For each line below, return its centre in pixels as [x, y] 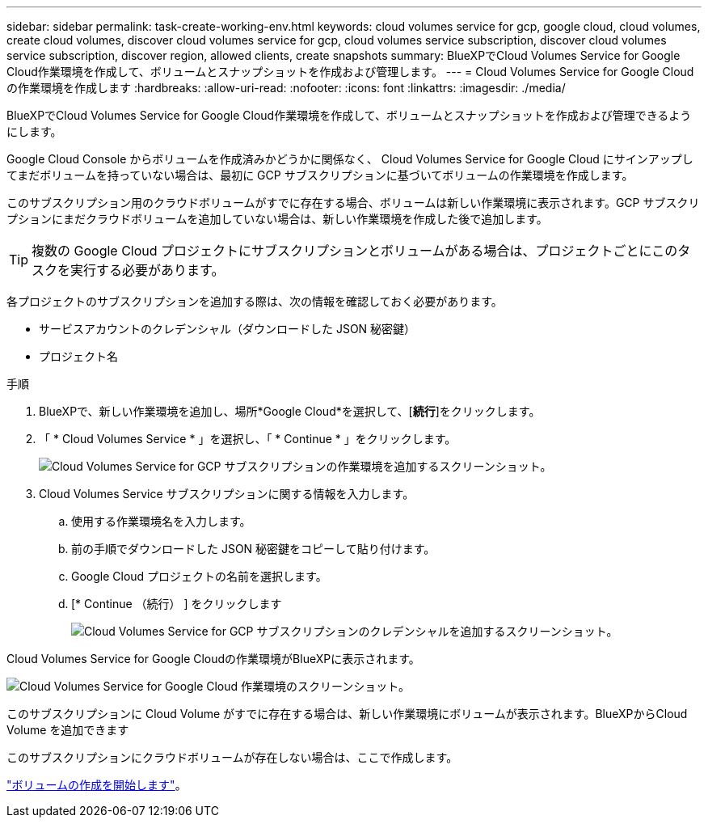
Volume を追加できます [68, 730]
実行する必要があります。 [147, 270]
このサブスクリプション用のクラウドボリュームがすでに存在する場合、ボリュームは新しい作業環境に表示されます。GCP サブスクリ [353, 203]
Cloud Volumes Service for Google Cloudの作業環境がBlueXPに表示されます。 [213, 659]
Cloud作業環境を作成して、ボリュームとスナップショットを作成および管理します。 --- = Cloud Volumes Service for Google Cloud [350, 72]
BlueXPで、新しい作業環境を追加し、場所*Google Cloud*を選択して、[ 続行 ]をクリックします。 [290, 411]
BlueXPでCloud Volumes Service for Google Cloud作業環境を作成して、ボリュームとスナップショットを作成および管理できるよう [349, 115]
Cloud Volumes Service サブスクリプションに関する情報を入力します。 [227, 494]
